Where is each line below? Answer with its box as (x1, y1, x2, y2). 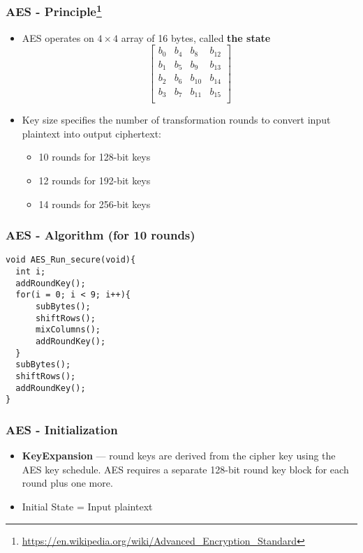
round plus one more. (22, 475, 113, 490)
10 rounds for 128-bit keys (38, 149, 151, 164)
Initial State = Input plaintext (22, 499, 153, 513)
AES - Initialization (6, 420, 118, 438)
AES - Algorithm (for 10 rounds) (6, 226, 195, 244)
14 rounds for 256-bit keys (38, 196, 151, 211)
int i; (15, 267, 46, 277)
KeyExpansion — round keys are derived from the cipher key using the (22, 448, 336, 463)
